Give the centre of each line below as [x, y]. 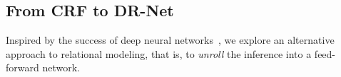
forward [22, 67]
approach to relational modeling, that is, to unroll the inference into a [159, 53]
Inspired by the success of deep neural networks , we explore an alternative [170, 40]
